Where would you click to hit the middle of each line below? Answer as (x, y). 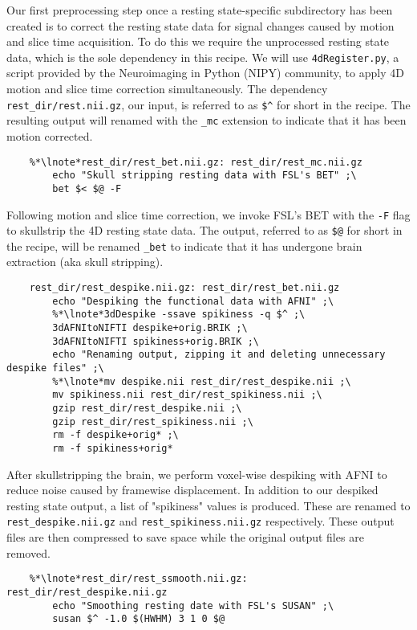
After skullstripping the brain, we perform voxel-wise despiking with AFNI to (197, 474)
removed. (28, 552)
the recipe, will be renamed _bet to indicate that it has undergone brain (184, 245)
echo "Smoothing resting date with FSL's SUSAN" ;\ (193, 605)
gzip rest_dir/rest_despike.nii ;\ (147, 408)
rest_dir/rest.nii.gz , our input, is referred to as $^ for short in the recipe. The (208, 104)
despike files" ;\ (55, 368)
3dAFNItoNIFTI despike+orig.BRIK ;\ (150, 328)
